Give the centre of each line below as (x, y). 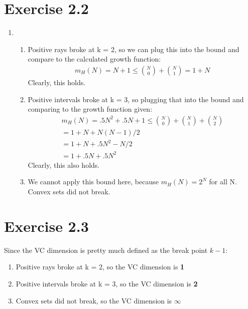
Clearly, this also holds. (64, 165)
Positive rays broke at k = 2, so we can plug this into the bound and (134, 49)
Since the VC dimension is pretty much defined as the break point (106, 250)
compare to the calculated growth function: (94, 59)
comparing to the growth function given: (90, 109)
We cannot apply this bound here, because (93, 182)
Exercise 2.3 (46, 226)
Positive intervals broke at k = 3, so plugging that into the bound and (136, 99)
